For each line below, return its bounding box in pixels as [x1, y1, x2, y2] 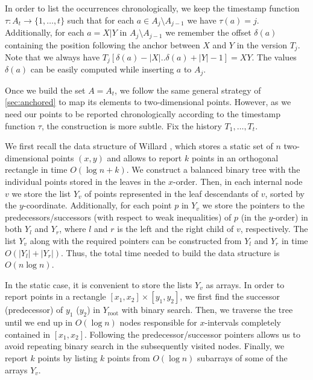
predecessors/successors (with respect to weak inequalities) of [5, 210, 232, 223]
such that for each [67, 13, 134, 26]
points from [107, 351, 150, 364]
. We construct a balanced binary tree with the [126, 163, 300, 176]
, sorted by [265, 187, 305, 199]
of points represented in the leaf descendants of [84, 187, 259, 199]
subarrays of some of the [197, 351, 288, 364]
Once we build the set [5, 83, 86, 96]
